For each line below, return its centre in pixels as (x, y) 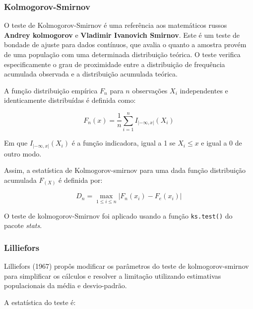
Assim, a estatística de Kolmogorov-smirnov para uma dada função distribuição (125, 170)
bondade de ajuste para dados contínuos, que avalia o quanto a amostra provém (125, 44)
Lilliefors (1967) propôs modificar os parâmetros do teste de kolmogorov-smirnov (126, 266)
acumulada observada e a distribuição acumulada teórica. (91, 74)
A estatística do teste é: (40, 302)
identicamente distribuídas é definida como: (70, 100)
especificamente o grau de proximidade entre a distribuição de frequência (115, 64)
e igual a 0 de (221, 143)
